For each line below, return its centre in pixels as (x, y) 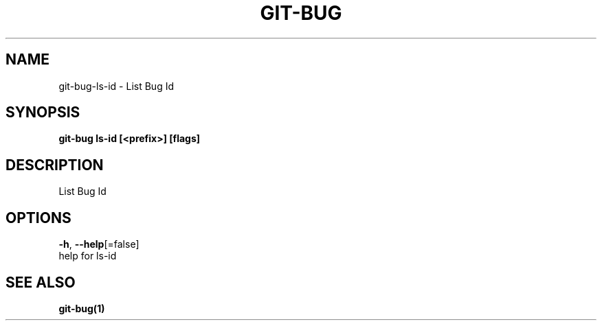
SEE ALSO (41, 282)
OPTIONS (38, 218)
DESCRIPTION (55, 165)
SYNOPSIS (43, 113)
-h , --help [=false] (99, 244)
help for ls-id (88, 256)
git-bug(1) (82, 308)
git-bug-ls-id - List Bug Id (116, 86)
